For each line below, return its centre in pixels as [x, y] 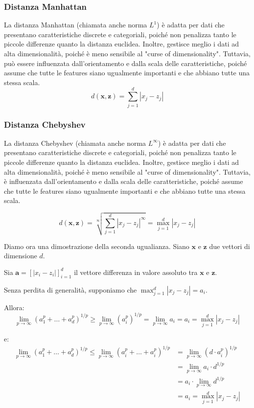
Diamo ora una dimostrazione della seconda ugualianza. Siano [97, 246]
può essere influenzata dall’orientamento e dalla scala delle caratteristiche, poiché [126, 63]
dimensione [21, 256]
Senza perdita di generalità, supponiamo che [70, 289]
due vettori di [230, 246]
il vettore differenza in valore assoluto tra [136, 272]
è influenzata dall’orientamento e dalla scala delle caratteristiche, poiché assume [124, 181]
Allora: [14, 307]
